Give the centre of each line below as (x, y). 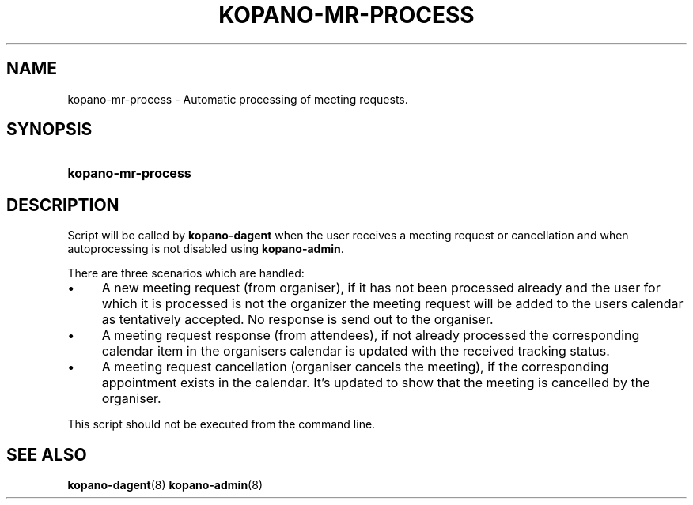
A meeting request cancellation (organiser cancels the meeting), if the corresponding (355, 367)
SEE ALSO (47, 454)
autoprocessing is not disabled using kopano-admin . (206, 249)
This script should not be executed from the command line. (222, 424)
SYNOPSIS (49, 130)
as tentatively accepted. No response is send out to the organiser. (297, 320)
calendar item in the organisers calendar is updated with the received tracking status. (356, 351)
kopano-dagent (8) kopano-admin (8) (165, 485)
